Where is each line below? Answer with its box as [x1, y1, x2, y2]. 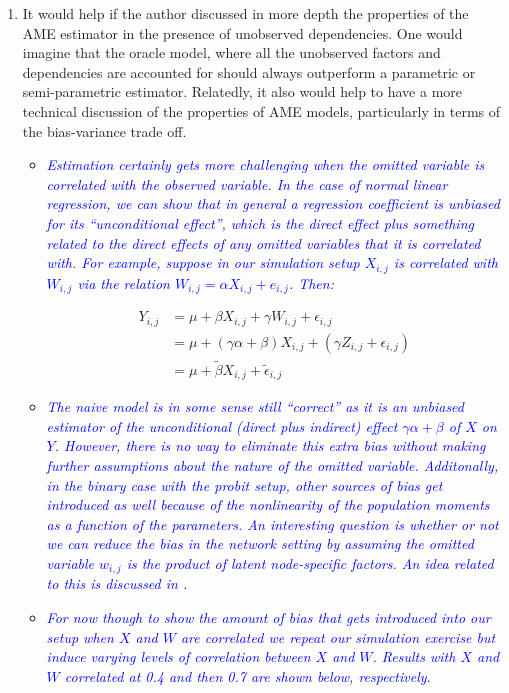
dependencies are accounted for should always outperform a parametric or [22, 61, 476, 82]
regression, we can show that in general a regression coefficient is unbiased [46, 193, 500, 214]
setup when [46, 626, 114, 647]
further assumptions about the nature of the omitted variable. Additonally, [46, 455, 499, 476]
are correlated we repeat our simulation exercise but [180, 626, 496, 647]
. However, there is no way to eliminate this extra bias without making [54, 435, 486, 456]
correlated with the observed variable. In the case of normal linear [46, 173, 448, 194]
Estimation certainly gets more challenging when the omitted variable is [46, 154, 485, 175]
